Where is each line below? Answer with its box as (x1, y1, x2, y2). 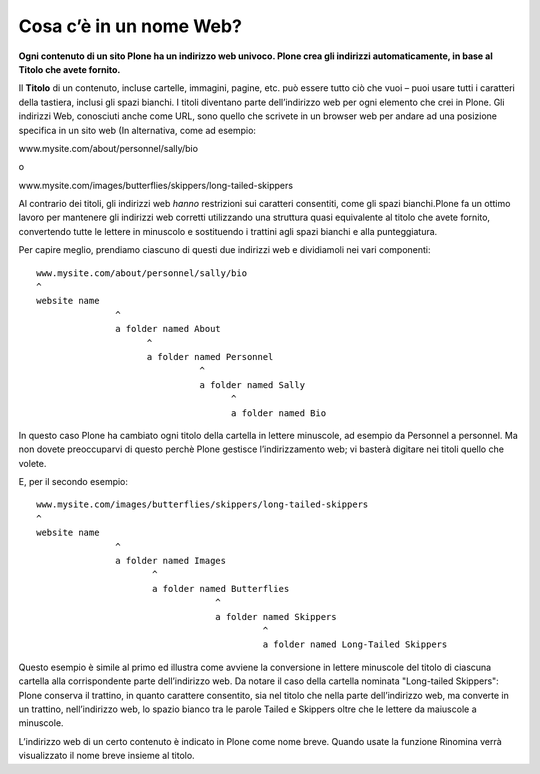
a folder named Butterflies (151, 583, 290, 594)
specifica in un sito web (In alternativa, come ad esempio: (18, 124, 257, 136)
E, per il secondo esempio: (18, 476, 129, 488)
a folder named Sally (199, 379, 305, 390)
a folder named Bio (230, 407, 327, 419)
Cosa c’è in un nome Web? (18, 15, 242, 37)
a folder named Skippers (215, 611, 337, 622)
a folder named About (115, 323, 222, 335)
